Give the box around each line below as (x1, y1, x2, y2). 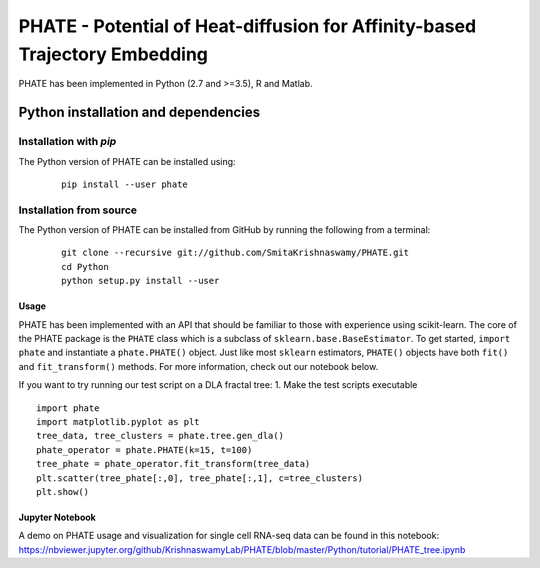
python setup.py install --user (61, 275, 220, 287)
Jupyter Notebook (18, 511, 97, 523)
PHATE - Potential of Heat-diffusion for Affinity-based (18, 15, 477, 37)
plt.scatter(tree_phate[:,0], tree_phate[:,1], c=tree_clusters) (36, 472, 364, 484)
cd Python (61, 261, 109, 272)
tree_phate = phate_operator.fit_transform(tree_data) (36, 458, 311, 470)
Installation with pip (18, 135, 117, 149)
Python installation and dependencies (18, 104, 260, 121)
